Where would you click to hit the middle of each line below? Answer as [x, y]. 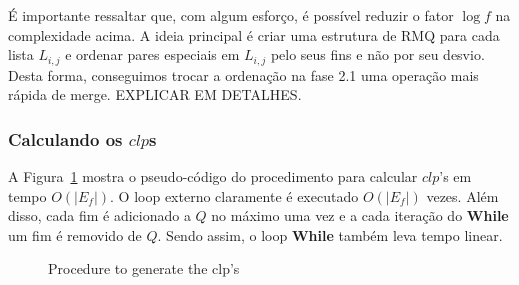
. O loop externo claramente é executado [234, 195]
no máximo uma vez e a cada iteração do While [360, 215]
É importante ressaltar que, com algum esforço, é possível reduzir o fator [231, 15]
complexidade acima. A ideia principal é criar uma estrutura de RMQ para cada [254, 34]
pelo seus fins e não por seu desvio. [377, 54]
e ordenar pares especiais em [152, 54]
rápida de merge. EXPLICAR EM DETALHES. [155, 94]
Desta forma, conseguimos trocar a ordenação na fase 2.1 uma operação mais [243, 74]
